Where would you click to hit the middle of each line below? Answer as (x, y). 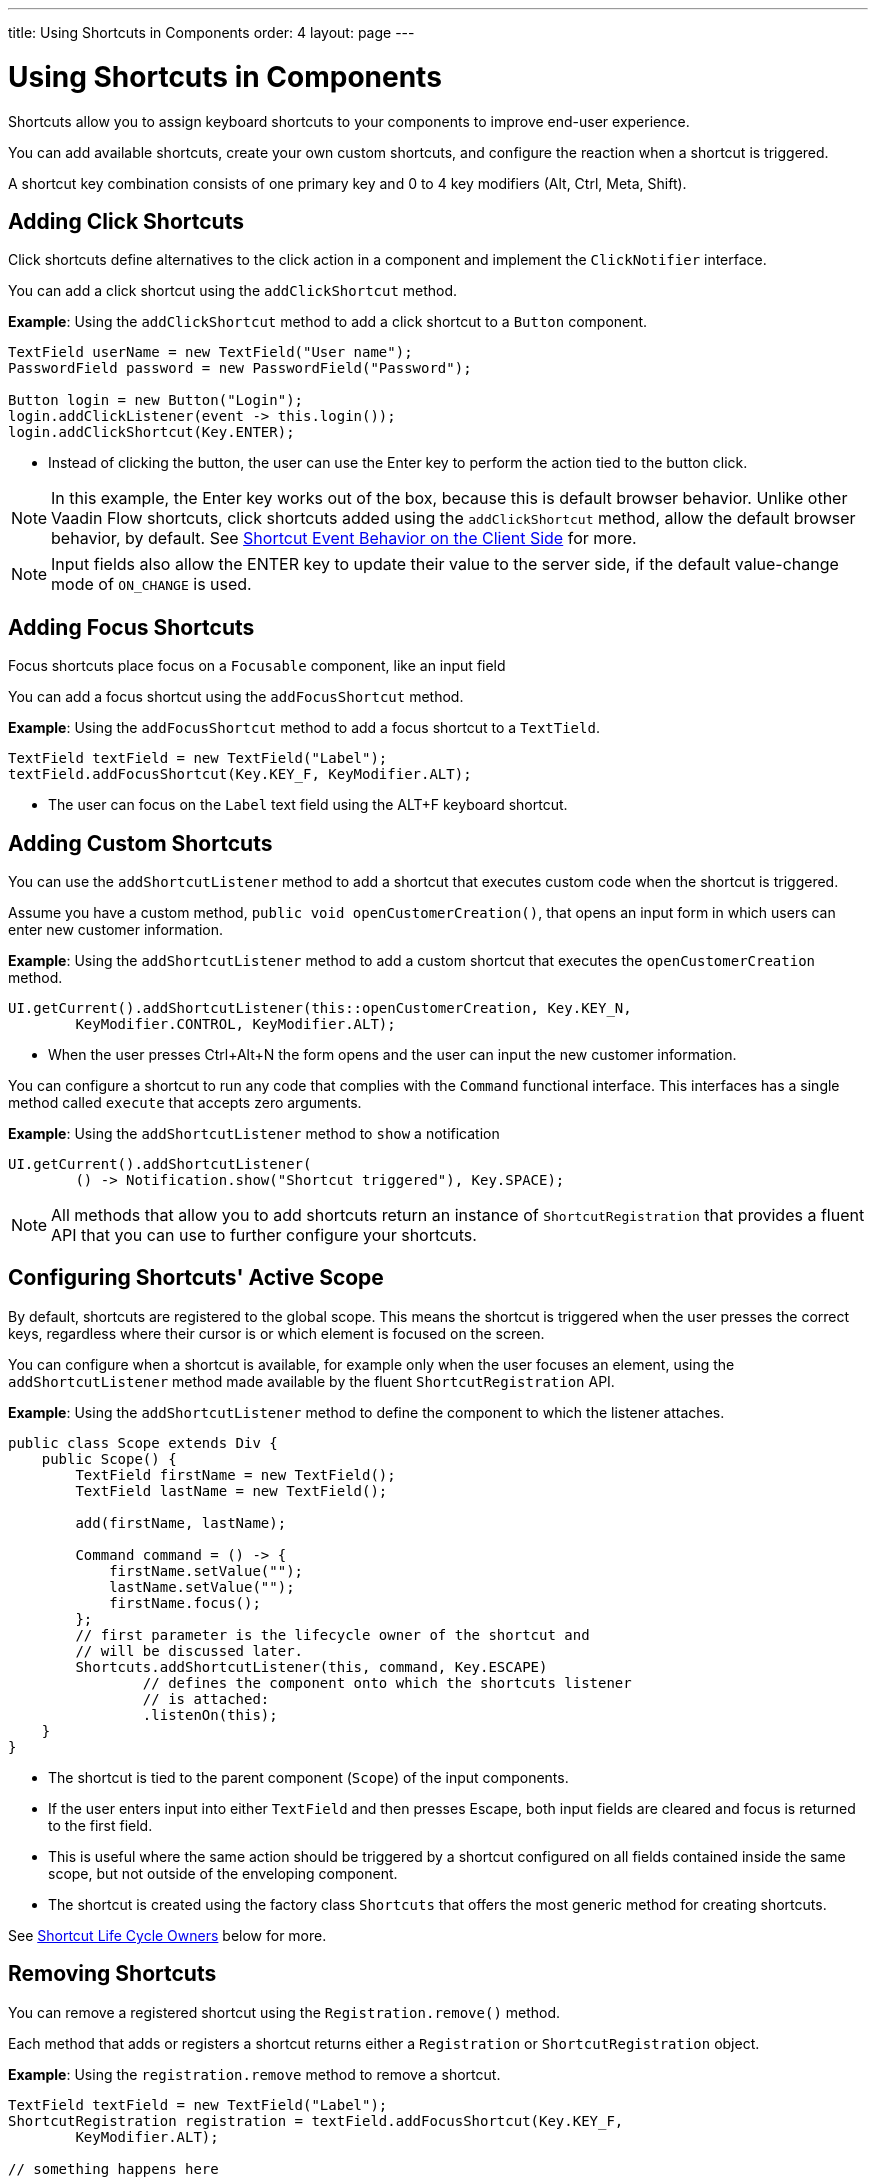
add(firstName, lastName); (181, 1522)
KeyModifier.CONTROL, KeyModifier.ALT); (235, 1024)
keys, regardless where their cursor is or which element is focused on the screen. (276, 1333)
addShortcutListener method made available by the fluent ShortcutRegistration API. (311, 1381)
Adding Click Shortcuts (126, 221)
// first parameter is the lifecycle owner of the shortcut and (332, 1634)
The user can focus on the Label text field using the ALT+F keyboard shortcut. (308, 805)
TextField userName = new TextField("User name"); (210, 352)
